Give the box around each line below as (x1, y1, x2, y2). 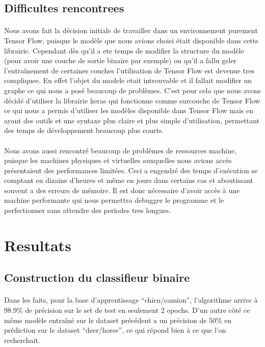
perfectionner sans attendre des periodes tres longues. (4, 205, 171, 216)
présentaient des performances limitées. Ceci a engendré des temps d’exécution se (4, 165, 258, 175)
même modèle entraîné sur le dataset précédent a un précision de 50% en (4, 314, 232, 325)
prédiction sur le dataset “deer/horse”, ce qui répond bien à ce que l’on (4, 325, 226, 335)
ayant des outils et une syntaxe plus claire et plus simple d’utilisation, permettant (4, 115, 260, 125)
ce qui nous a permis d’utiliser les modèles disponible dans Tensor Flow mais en (4, 105, 254, 116)
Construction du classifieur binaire (4, 270, 190, 285)
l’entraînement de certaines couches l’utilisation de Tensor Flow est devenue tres (4, 65, 255, 75)
